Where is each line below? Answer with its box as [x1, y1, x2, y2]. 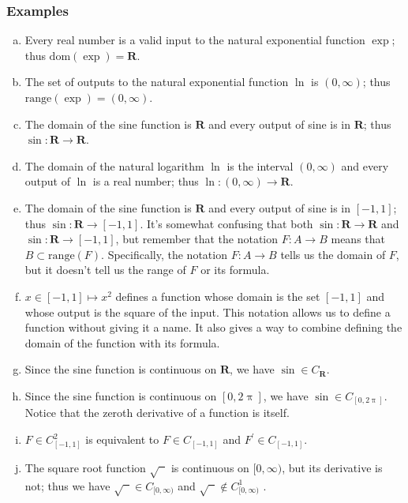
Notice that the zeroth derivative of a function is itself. [24, 404, 290, 421]
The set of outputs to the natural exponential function [24, 73, 289, 90]
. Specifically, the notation [101, 246, 227, 262]
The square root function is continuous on [24, 459, 249, 475]
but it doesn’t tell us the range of [24, 261, 186, 278]
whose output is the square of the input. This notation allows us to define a [24, 303, 391, 320]
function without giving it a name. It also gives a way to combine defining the [24, 319, 402, 336]
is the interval [226, 157, 294, 174]
